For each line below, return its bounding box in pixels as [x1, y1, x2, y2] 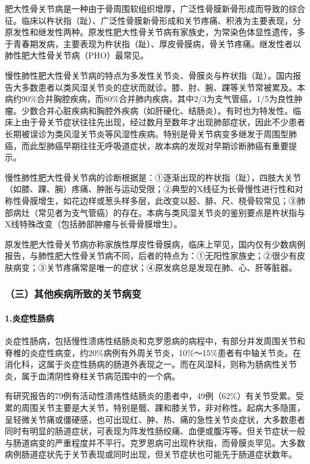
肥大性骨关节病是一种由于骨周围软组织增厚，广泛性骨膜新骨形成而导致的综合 [5, 2, 305, 14]
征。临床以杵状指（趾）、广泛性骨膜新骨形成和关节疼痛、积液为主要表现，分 [5, 14, 301, 26]
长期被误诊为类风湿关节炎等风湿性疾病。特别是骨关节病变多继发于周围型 [5, 127, 289, 140]
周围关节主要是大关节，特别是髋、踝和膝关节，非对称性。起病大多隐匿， [21, 401, 305, 414]
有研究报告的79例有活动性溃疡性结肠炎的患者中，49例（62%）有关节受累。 [5, 389, 296, 402]
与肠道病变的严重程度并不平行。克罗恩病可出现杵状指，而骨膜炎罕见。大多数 [5, 436, 305, 448]
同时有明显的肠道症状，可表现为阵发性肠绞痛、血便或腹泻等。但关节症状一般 [5, 425, 305, 437]
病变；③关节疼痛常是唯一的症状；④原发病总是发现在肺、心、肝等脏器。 [13, 261, 297, 273]
